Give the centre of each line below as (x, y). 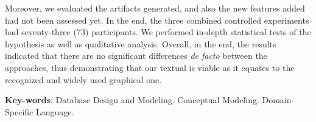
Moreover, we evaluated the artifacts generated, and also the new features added (155, 8)
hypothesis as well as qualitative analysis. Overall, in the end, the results (141, 43)
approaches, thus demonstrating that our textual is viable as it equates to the (150, 67)
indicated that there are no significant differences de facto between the (136, 56)
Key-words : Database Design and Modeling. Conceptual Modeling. (132, 100)
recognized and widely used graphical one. (83, 79)
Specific (19, 111)
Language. (55, 111)
